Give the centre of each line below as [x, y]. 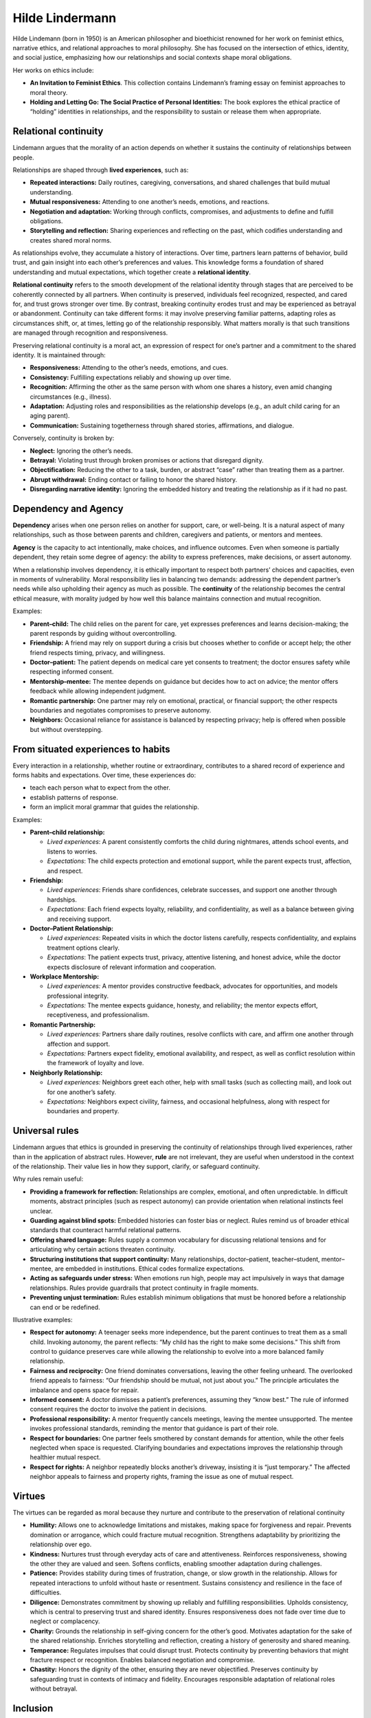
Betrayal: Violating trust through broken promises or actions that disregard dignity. [147, 460]
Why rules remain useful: [48, 1179]
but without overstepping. [66, 729]
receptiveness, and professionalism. [98, 1015]
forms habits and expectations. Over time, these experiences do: [104, 775]
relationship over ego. [61, 1544]
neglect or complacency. [65, 1621]
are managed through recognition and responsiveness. [90, 333]
